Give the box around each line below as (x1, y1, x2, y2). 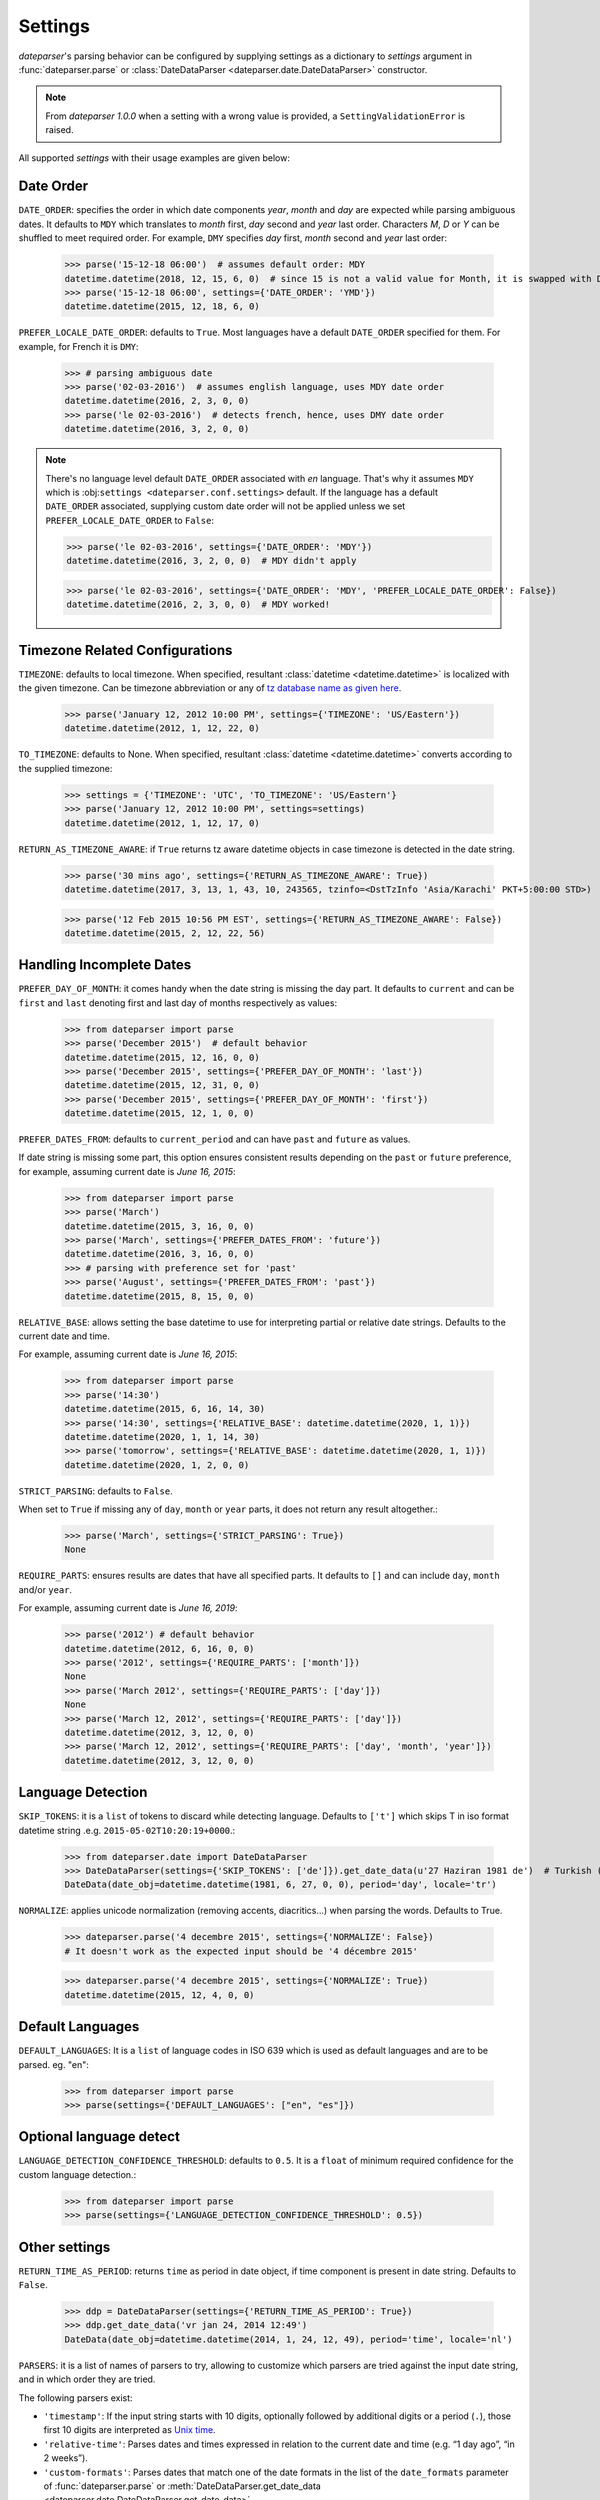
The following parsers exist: (18, 2391, 134, 2404)
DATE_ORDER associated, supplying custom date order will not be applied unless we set (45, 500, 406, 512)
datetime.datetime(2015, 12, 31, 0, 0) (64, 1080, 260, 1091)
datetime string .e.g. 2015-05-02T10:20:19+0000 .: (18, 1824, 236, 1836)
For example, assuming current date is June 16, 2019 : (18, 1602, 239, 1614)
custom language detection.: (18, 2168, 137, 2180)
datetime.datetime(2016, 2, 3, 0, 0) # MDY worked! (66, 599, 331, 610)
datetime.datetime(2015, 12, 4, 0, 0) (64, 1989, 255, 2000)
